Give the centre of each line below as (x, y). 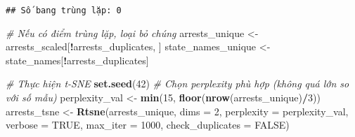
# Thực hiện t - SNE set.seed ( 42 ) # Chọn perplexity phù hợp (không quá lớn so (177, 84)
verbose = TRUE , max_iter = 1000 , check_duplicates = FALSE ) (148, 125)
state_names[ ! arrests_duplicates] (77, 60)
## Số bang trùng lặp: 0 (64, 10)
